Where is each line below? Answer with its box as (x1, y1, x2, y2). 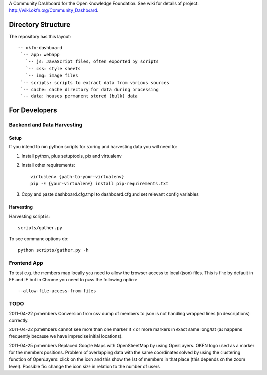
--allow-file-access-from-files (18, 288, 96, 294)
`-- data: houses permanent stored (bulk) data (20, 94, 138, 99)
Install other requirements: (21, 162, 75, 168)
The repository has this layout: (9, 34, 71, 40)
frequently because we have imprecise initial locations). (9, 333, 123, 339)
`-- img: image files (25, 73, 78, 79)
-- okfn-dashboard (18, 45, 63, 50)
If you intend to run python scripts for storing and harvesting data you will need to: (9, 144, 178, 150)
